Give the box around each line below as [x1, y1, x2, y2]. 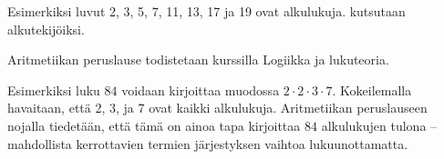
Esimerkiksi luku [7, 80, 100, 99]
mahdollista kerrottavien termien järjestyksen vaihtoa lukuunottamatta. [7, 134, 408, 153]
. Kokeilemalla [332, 80, 412, 99]
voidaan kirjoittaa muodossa [121, 80, 280, 99]
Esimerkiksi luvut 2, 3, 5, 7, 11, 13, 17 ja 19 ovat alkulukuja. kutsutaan [7, 2, 406, 20]
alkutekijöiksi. [7, 19, 85, 38]
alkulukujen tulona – [321, 115, 438, 134]
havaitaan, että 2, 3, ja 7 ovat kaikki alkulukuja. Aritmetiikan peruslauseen [7, 98, 428, 117]
